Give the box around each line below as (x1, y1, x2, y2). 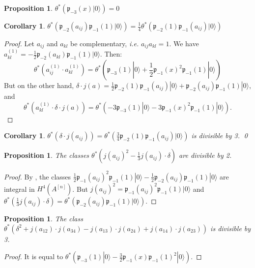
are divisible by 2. (179, 150, 232, 160)
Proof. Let (4, 38, 34, 48)
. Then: (100, 49, 122, 59)
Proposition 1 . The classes (4, 150, 89, 160)
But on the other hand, (4, 80, 74, 90)
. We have (169, 38, 199, 48)
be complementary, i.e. (70, 38, 139, 48)
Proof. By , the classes (4, 171, 71, 181)
